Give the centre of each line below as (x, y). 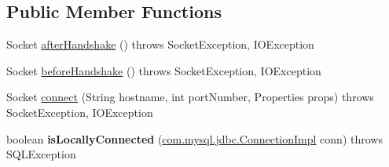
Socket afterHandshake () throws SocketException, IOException (160, 44)
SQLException (41, 154)
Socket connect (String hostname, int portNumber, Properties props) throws (190, 97)
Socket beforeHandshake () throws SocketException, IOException (164, 70)
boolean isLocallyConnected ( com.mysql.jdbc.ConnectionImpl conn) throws (194, 138)
